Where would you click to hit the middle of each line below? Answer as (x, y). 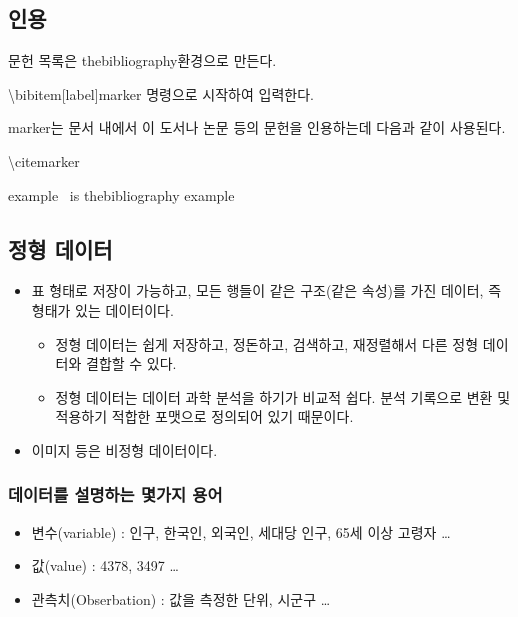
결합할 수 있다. (131, 363)
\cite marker (44, 160)
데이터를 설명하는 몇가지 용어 (115, 494)
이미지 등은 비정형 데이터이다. (124, 449)
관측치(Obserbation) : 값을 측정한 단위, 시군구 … (181, 598)
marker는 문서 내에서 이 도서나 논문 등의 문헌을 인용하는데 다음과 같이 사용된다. (257, 127)
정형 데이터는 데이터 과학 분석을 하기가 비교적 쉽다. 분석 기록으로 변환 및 (283, 396)
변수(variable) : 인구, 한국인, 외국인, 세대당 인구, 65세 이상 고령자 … (241, 531)
